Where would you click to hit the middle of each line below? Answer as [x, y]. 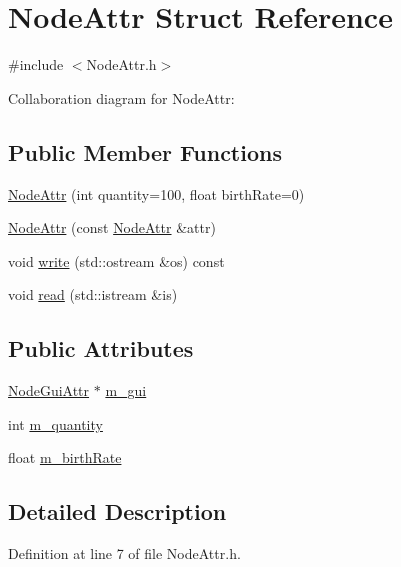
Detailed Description [117, 511]
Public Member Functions [145, 151]
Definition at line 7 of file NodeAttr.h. [124, 553]
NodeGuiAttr [49, 390]
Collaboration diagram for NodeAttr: [121, 97]
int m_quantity [55, 423]
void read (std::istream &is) [93, 294]
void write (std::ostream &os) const [116, 260]
